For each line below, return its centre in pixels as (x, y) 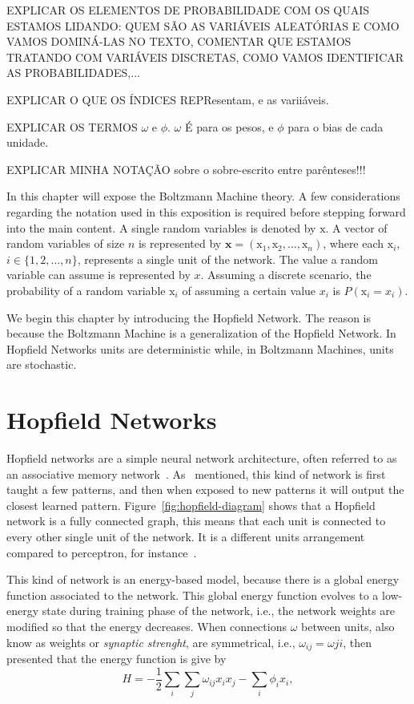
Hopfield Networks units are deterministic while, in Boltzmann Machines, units (200, 348)
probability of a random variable (86, 290)
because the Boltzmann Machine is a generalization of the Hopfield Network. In (201, 333)
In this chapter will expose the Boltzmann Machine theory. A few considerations (203, 196)
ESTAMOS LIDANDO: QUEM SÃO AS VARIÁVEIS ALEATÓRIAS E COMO (203, 25)
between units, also (348, 626)
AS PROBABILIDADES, (69, 73)
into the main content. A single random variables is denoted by (161, 227)
